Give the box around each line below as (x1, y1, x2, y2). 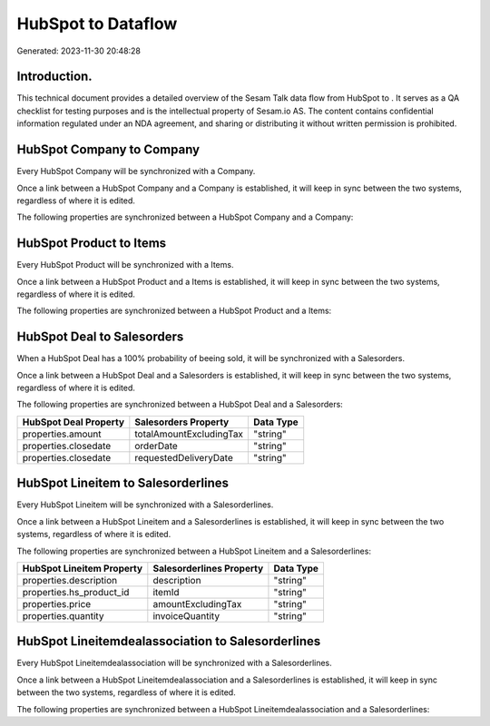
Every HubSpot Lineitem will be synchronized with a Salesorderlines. (16, 499, 274, 510)
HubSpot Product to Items (16, 236, 167, 251)
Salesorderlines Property (152, 562, 264, 574)
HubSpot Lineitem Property (22, 562, 143, 574)
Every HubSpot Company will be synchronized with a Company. (16, 166, 256, 177)
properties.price (22, 597, 92, 610)
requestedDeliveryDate (134, 451, 233, 464)
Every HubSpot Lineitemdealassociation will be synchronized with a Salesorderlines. (16, 658, 333, 669)
